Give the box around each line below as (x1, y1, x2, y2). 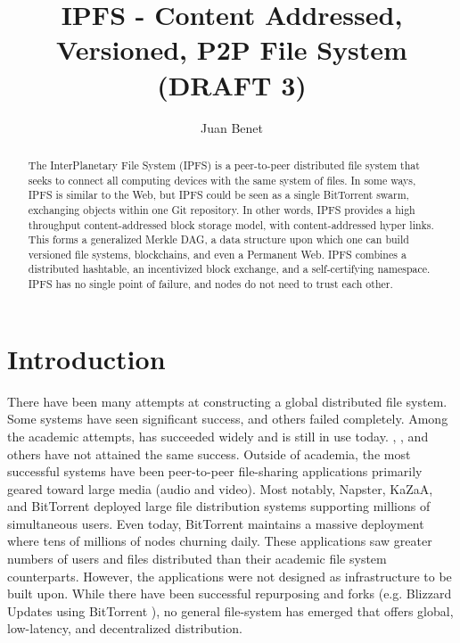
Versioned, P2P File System (56, 31, 407, 68)
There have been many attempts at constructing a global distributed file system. (7, 392, 448, 410)
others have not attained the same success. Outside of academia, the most (7, 444, 411, 463)
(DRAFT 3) (157, 66, 307, 103)
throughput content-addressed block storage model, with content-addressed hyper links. (28, 217, 434, 232)
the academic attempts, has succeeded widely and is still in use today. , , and (7, 426, 429, 445)
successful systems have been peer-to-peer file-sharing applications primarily (7, 462, 423, 481)
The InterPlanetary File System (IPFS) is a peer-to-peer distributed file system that (28, 157, 420, 172)
